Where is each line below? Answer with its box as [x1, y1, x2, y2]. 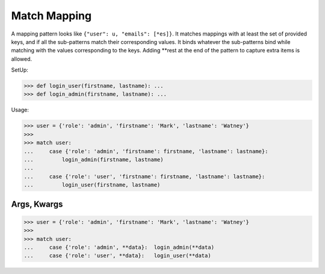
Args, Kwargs [11, 199, 63, 209]
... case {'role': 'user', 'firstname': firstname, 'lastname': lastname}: [23, 173, 265, 180]
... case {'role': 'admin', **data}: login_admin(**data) [23, 244, 215, 251]
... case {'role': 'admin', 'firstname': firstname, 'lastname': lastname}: [23, 148, 268, 155]
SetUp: [11, 66, 28, 73]
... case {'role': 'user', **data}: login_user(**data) [23, 252, 211, 259]
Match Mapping [11, 9, 92, 22]
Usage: [11, 106, 29, 114]
